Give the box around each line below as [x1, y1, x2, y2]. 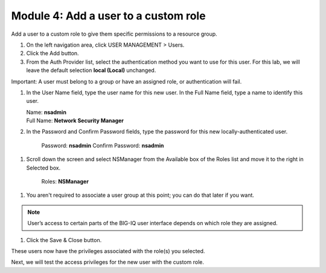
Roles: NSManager [41, 178, 89, 185]
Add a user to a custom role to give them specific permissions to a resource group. [11, 30, 217, 38]
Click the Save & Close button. [26, 236, 102, 243]
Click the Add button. [26, 50, 79, 57]
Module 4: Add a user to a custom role [11, 9, 206, 22]
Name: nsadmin [26, 108, 66, 116]
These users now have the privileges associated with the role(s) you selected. [11, 247, 205, 254]
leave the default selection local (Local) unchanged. [26, 67, 156, 74]
